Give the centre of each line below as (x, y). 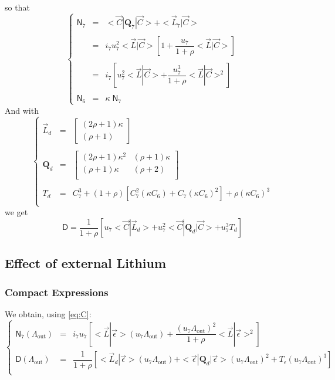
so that (17, 7)
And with (22, 110)
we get (16, 212)
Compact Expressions (57, 292)
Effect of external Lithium (86, 263)
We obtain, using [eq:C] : (48, 314)
